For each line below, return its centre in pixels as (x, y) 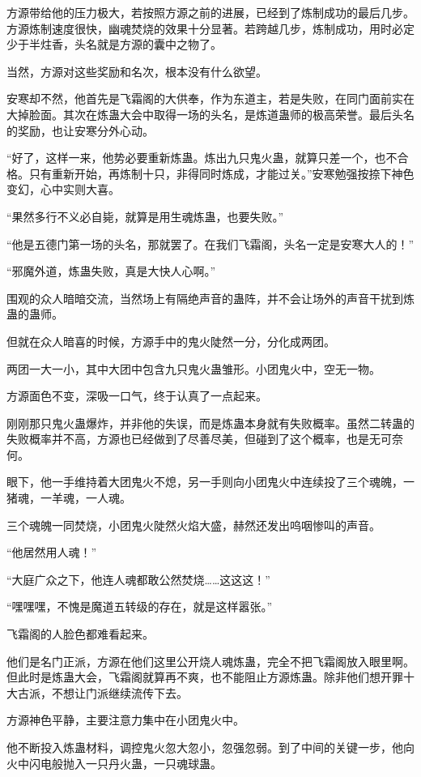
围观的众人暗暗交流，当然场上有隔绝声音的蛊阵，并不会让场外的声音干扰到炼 (210, 298)
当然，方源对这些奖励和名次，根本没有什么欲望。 (137, 71)
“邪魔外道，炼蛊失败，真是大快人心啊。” (111, 271)
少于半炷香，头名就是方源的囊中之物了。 (114, 44)
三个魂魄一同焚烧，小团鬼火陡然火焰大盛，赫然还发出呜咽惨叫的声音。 (193, 525)
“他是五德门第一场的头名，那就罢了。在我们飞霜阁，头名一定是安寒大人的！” (210, 243)
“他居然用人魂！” (52, 552)
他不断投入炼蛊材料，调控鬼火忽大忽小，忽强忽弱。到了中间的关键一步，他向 (210, 747)
